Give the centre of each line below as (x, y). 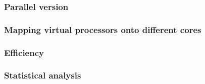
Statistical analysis (43, 75)
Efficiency (24, 52)
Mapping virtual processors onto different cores (103, 29)
